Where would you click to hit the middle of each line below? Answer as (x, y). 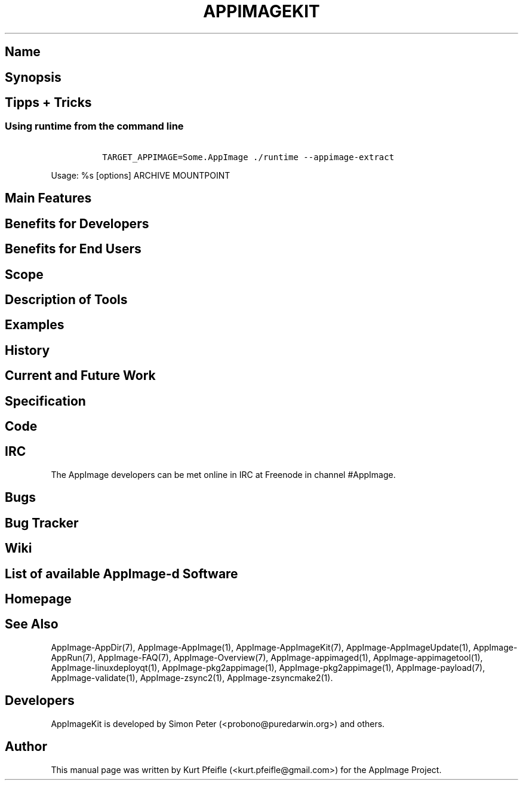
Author (26, 747)
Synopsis (33, 77)
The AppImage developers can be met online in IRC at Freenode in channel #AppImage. (223, 474)
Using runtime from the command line (94, 126)
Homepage (38, 599)
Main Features (48, 198)
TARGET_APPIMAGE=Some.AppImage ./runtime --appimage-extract (248, 157)
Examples (35, 325)
